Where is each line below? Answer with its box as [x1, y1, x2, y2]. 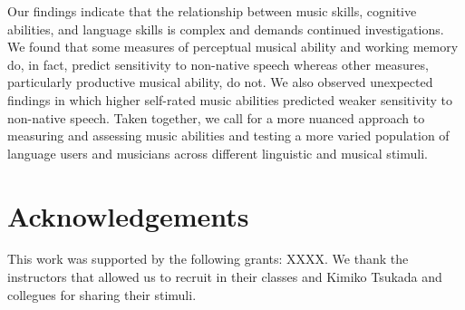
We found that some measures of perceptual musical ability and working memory [7, 37, 459, 56]
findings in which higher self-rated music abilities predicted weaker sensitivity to [7, 90, 453, 109]
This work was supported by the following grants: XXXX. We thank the [7, 249, 409, 268]
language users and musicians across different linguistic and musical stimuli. [7, 143, 428, 162]
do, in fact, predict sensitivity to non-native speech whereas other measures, [7, 54, 429, 73]
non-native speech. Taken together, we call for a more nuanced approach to [7, 108, 425, 127]
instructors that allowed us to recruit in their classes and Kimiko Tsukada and [7, 267, 442, 286]
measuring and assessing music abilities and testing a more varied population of [7, 126, 450, 145]
